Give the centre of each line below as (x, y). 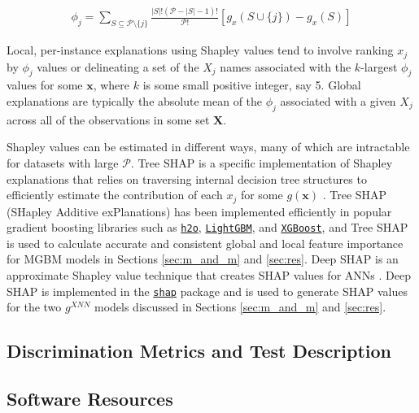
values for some (45, 85)
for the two (34, 307)
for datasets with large (63, 162)
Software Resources (90, 399)
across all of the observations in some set (108, 119)
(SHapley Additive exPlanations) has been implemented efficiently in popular (199, 211)
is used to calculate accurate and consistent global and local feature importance (205, 243)
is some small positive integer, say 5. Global (252, 85)
